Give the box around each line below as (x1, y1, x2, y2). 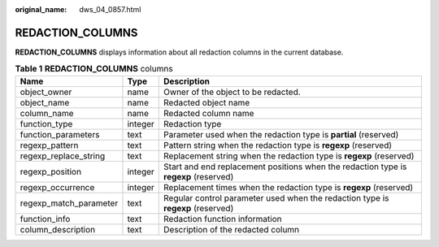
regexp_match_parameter (20, 197, 119, 209)
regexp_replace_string (20, 150, 106, 162)
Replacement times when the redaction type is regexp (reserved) (163, 181, 414, 193)
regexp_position (20, 166, 81, 177)
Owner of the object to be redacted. (163, 86, 301, 97)
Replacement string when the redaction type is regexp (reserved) (163, 150, 415, 162)
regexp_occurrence (20, 181, 95, 193)
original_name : (15, 5, 67, 14)
